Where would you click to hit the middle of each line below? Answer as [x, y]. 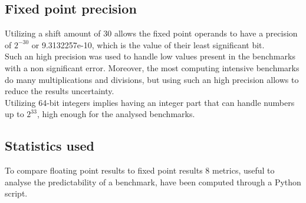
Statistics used [50, 146]
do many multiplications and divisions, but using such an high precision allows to [152, 79]
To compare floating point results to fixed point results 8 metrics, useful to [140, 170]
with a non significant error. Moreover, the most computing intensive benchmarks [152, 67]
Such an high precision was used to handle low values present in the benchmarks [150, 56]
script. [16, 193]
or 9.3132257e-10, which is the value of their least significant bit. [148, 44]
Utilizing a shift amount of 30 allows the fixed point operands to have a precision [151, 33]
